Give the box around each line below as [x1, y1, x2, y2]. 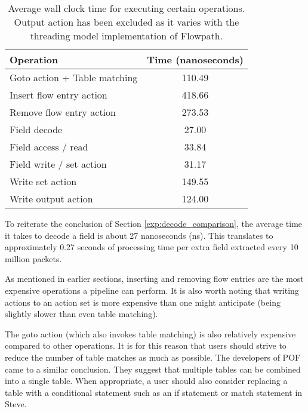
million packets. [5, 252, 62, 265]
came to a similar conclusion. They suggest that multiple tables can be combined [5, 362, 301, 375]
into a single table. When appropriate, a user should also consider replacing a [5, 374, 288, 387]
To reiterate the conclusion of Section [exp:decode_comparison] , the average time [5, 217, 303, 229]
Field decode [10, 122, 63, 136]
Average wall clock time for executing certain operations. [8, 1, 245, 15]
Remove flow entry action [10, 105, 116, 119]
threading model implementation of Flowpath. [30, 29, 223, 42]
